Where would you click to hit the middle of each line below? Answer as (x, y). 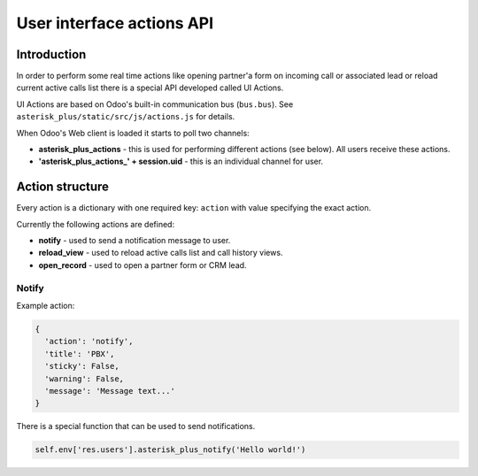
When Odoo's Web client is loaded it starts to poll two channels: (133, 133)
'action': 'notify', (89, 342)
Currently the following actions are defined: (96, 224)
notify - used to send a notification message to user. (135, 241)
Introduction (51, 54)
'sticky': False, (82, 366)
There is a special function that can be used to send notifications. (136, 426)
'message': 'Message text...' (110, 391)
